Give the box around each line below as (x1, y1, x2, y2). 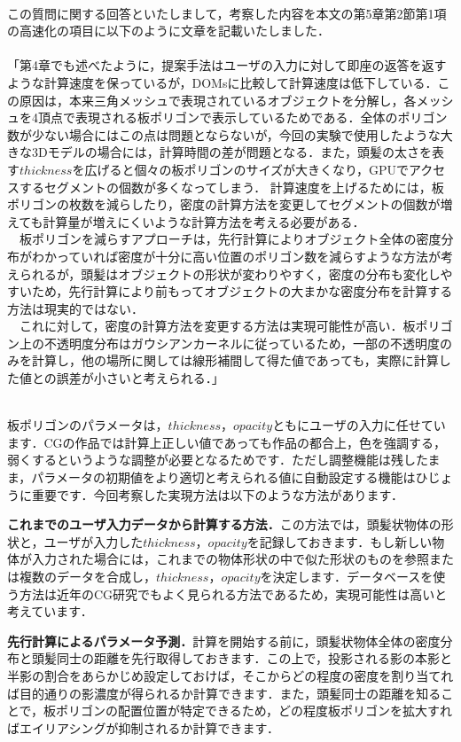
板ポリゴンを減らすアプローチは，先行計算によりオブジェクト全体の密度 (19, 230, 441, 248)
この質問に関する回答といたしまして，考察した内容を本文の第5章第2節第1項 (7, 4, 447, 22)
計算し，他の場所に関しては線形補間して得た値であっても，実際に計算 (31, 351, 439, 370)
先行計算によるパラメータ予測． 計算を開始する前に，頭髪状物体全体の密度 (7, 631, 441, 650)
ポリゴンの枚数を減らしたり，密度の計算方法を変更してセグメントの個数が (7, 195, 441, 214)
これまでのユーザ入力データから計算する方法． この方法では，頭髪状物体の (7, 515, 441, 534)
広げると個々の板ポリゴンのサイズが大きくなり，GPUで (84, 160, 410, 178)
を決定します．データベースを (260, 567, 434, 585)
